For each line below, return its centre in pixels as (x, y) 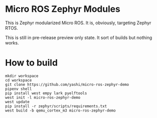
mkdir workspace (22, 76)
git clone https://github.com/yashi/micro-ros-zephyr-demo (67, 84)
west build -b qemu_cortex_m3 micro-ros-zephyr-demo (60, 110)
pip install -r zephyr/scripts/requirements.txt (56, 106)
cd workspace (19, 80)
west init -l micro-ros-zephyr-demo (43, 97)
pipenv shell (19, 89)
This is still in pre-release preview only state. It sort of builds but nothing (78, 38)
